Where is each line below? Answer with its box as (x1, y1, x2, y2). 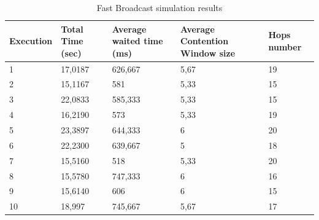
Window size (180, 46, 236, 59)
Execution (9, 34, 53, 47)
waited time (112, 34, 163, 47)
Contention (180, 34, 229, 47)
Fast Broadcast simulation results (96, 1, 223, 14)
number (268, 40, 302, 53)
